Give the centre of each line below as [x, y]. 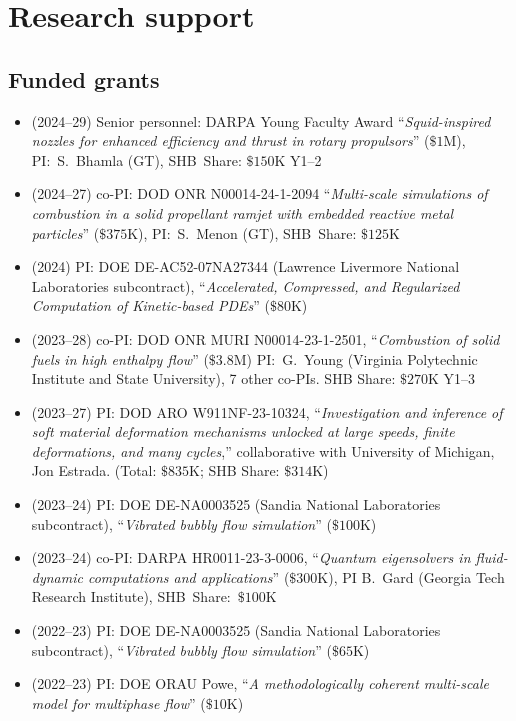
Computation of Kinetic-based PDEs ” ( [150, 305]
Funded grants [84, 78]
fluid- [491, 557]
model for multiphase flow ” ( [118, 702]
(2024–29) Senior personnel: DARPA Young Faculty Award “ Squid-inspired [261, 120]
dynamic [57, 576]
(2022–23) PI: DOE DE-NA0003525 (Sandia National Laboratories [236, 630]
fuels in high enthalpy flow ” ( [120, 358]
